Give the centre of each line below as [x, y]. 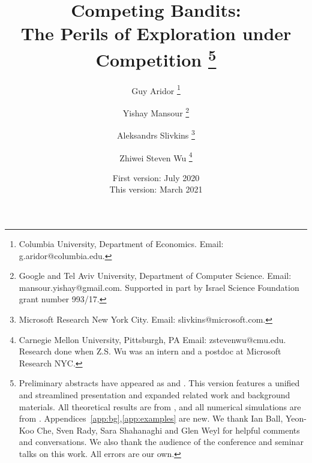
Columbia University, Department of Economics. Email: [121, 244]
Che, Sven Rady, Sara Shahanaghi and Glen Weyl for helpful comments [168, 430]
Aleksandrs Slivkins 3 [156, 134]
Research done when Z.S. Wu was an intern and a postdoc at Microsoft [150, 351]
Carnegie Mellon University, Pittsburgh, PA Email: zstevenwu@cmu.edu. [152, 339]
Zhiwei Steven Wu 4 [156, 157]
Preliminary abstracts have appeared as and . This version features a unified [159, 383]
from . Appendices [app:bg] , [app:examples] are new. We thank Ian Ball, [151, 418]
